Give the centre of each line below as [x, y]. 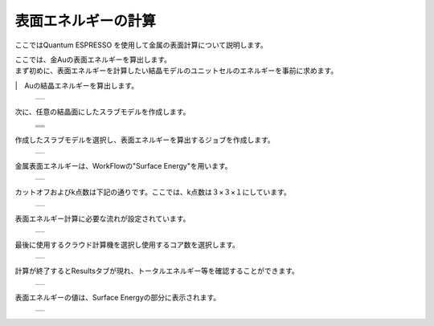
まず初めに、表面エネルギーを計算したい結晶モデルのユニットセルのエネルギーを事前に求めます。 [176, 71]
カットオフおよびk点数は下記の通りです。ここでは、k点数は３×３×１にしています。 [153, 192]
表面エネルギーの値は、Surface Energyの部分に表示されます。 [118, 297]
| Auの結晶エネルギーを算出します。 [77, 85]
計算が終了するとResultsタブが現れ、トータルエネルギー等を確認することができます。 [157, 271]
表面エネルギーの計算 [86, 21]
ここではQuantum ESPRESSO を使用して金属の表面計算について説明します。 [141, 45]
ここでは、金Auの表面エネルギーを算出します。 [93, 59]
